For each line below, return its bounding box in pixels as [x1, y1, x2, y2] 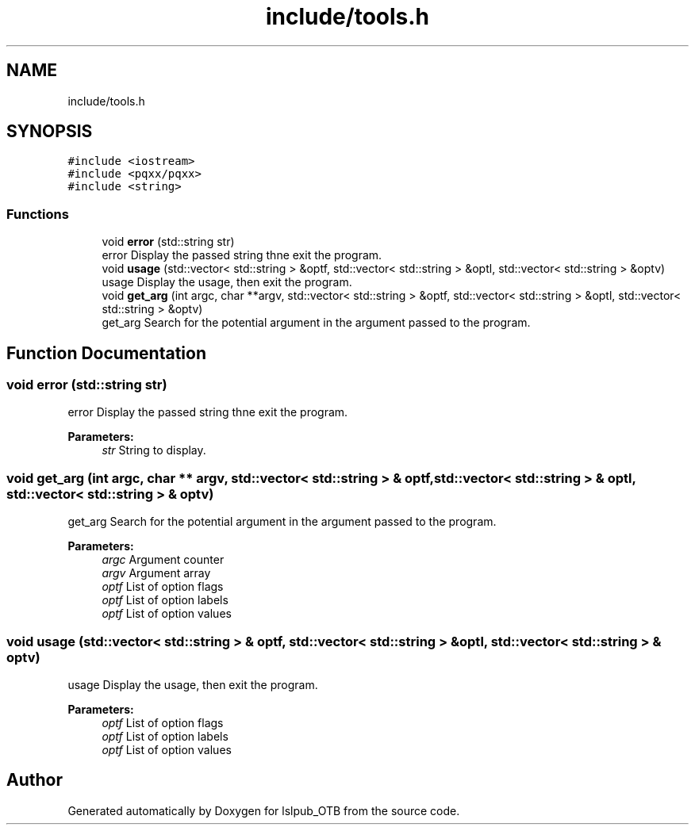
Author [6, 770, 63, 791]
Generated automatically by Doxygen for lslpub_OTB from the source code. [67, 803, 460, 818]
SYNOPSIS [6, 121, 93, 142]
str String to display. [102, 443, 206, 458]
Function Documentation [6, 343, 206, 363]
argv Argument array [102, 566, 211, 580]
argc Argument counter [102, 553, 225, 567]
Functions [6, 205, 69, 222]
